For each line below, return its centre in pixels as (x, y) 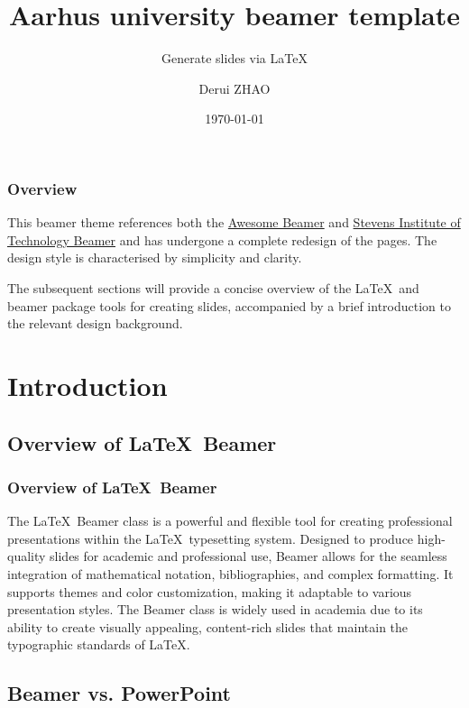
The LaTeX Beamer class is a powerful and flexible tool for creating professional (230, 521)
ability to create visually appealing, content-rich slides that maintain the (208, 626)
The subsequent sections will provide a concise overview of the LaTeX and (213, 287)
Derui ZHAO (234, 88)
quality (27, 556)
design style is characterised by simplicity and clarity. (155, 257)
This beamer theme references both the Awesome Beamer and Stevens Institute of (234, 222)
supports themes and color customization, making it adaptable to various (210, 591)
